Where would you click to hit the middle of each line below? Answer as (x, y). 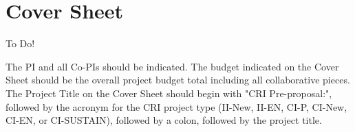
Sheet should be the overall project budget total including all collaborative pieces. (178, 80)
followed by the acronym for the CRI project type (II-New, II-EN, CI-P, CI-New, (176, 106)
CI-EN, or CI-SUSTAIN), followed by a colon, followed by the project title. (164, 120)
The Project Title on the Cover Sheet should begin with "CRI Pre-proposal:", (169, 93)
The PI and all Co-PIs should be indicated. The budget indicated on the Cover (172, 66)
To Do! (20, 43)
